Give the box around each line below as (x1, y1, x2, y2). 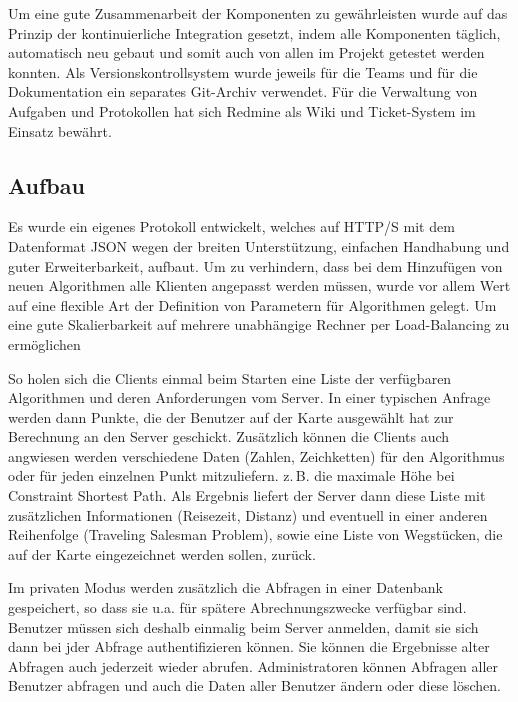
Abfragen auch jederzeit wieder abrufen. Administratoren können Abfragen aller (8, 655, 499, 676)
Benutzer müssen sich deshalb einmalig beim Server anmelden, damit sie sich (8, 616, 479, 637)
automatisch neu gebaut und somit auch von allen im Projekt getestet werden (8, 42, 485, 63)
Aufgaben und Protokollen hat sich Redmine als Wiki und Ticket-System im (8, 100, 476, 121)
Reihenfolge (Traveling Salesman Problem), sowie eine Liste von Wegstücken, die (8, 524, 503, 545)
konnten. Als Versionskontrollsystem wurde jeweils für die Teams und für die (8, 61, 478, 82)
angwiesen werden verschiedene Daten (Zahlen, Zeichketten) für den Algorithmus (8, 445, 505, 466)
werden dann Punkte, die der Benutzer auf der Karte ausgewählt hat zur (8, 406, 454, 427)
